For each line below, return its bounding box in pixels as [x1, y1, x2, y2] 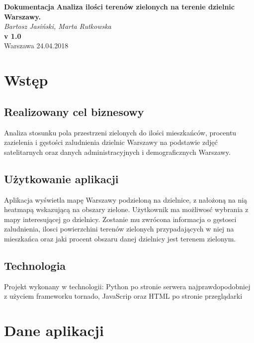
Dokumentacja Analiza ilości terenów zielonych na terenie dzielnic [4, 1, 235, 11]
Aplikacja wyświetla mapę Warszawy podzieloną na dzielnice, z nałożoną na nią [4, 194, 248, 205]
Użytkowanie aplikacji [4, 171, 119, 186]
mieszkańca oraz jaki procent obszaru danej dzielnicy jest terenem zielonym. [4, 233, 236, 243]
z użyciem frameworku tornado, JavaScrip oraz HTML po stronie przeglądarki [4, 291, 243, 301]
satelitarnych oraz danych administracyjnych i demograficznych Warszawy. [4, 146, 231, 157]
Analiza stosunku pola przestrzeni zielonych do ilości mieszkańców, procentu [4, 127, 237, 137]
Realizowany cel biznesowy [4, 104, 144, 119]
